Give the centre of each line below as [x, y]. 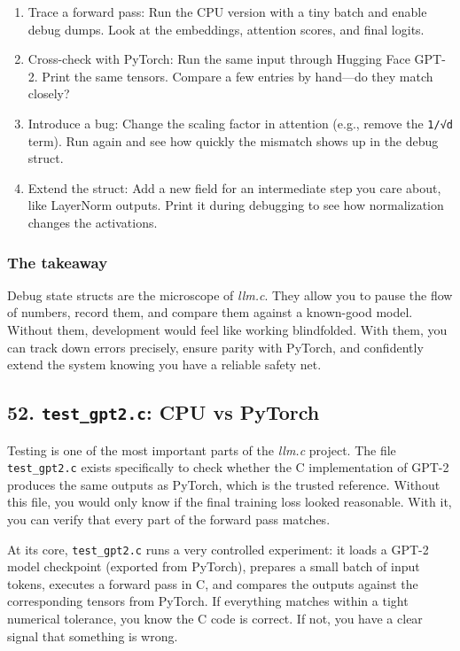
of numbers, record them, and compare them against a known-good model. [210, 312]
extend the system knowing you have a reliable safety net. [164, 364]
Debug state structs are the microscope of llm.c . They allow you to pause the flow [230, 294]
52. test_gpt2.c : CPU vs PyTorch [164, 412]
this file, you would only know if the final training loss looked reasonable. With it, [230, 502]
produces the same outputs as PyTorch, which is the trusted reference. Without [224, 484]
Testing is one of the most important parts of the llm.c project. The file [202, 449]
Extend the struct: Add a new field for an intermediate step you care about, [234, 187]
